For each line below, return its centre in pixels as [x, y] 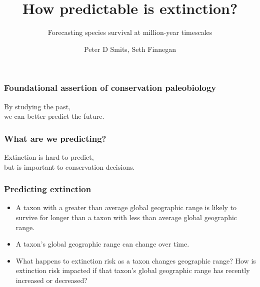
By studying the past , [37, 106]
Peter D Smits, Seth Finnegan [130, 49]
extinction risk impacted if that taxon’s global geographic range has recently [133, 270]
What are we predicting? [55, 138]
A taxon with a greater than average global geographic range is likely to [126, 207]
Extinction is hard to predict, [49, 157]
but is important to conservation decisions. [69, 166]
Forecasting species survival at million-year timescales [130, 32]
